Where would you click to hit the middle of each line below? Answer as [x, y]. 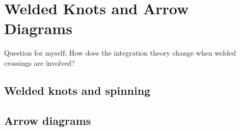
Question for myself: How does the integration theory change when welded [120, 53]
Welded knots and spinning [77, 90]
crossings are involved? [39, 62]
